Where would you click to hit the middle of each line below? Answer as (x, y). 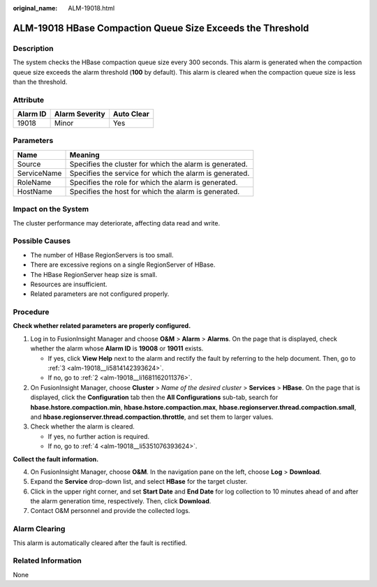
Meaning (85, 155)
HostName (35, 191)
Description (33, 48)
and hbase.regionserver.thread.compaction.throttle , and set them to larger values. (152, 417)
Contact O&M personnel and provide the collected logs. (110, 511)
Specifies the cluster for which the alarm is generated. (158, 164)
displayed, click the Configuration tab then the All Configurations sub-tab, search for (154, 397)
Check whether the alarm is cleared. (83, 426)
